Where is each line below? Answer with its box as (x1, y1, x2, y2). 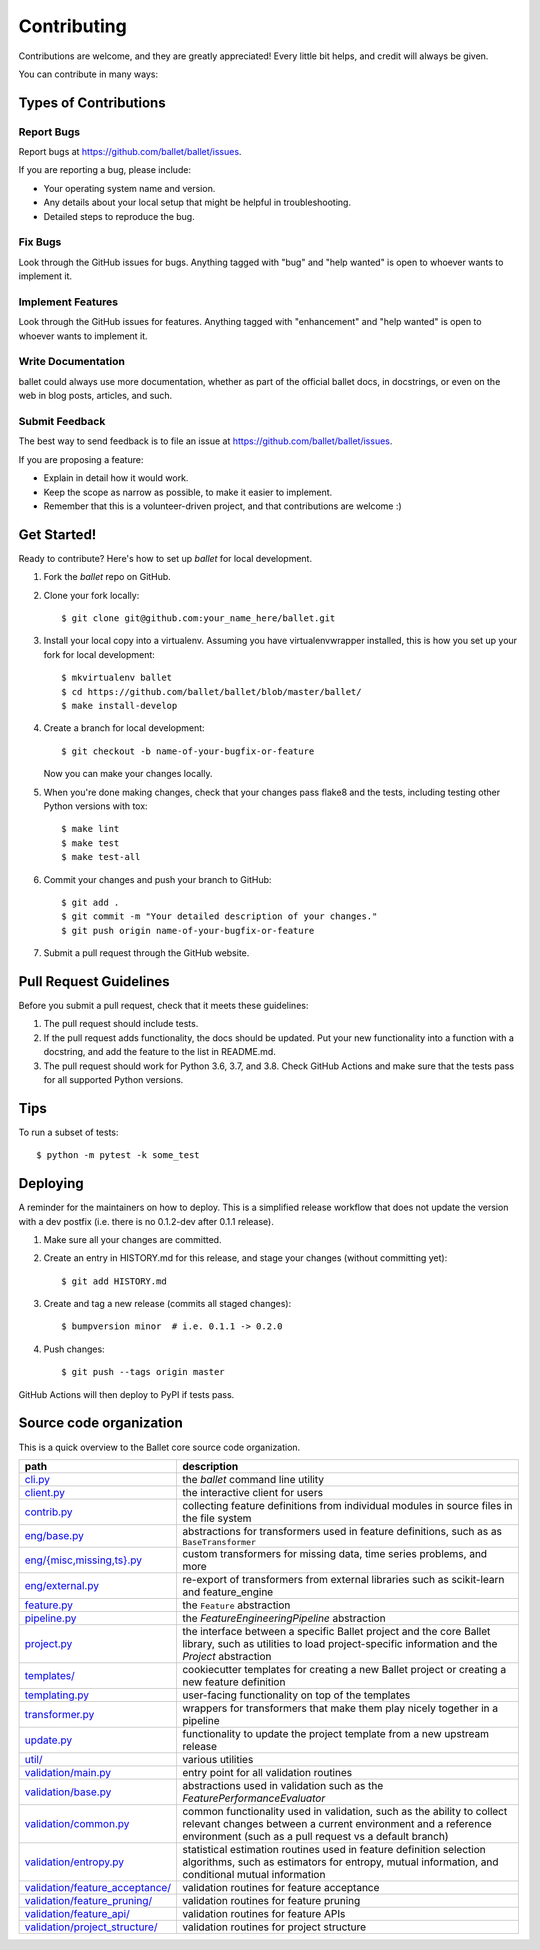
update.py (24, 1733, 73, 1747)
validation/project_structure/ (24, 1920, 158, 1934)
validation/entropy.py (24, 1855, 125, 1869)
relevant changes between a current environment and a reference (181, 1816, 492, 1830)
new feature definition (181, 1675, 286, 1689)
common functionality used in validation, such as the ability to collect (181, 1804, 508, 1818)
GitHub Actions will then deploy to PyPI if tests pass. (18, 1388, 235, 1400)
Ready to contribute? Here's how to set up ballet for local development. (18, 552, 313, 564)
